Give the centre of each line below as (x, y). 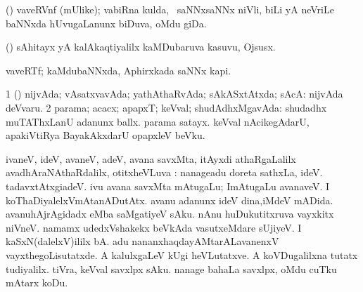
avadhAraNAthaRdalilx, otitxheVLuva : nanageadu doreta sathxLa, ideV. (164, 172)
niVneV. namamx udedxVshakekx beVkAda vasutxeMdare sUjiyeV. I (154, 227)
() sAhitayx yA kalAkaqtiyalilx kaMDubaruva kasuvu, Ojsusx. (141, 47)
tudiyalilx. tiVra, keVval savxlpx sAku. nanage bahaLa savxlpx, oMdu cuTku (171, 268)
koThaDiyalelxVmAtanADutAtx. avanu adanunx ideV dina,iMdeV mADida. (170, 200)
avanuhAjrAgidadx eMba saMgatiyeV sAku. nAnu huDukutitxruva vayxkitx (170, 214)
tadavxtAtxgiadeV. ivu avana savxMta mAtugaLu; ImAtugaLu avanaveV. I (168, 186)
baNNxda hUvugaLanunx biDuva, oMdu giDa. (106, 23)
